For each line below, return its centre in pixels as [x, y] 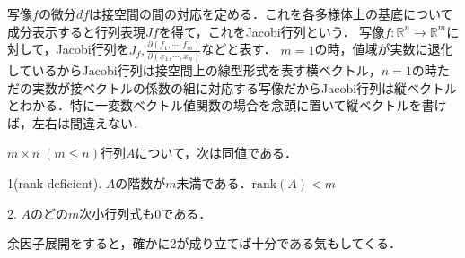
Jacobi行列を [92, 49]
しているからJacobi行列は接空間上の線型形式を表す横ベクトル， [194, 69]
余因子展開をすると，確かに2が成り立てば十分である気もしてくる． [204, 243]
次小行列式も [117, 213]
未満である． [214, 182]
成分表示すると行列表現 [76, 31]
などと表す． [239, 49]
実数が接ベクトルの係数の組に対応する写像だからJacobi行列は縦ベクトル [245, 87]
